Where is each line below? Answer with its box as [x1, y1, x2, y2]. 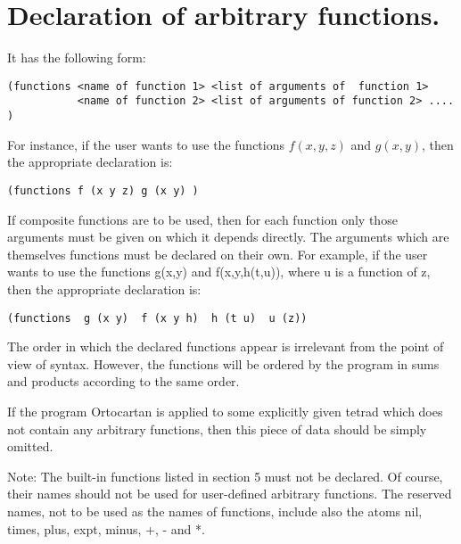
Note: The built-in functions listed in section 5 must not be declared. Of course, [7, 466, 443, 485]
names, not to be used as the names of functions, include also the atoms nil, [7, 501, 423, 520]
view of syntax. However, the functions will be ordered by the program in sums [7, 354, 440, 373]
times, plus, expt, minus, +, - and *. [7, 519, 205, 538]
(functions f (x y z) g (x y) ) [7, 184, 199, 197]
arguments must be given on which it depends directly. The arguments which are [7, 227, 449, 246]
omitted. [7, 437, 54, 456]
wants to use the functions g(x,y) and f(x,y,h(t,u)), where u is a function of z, [7, 262, 431, 281]
